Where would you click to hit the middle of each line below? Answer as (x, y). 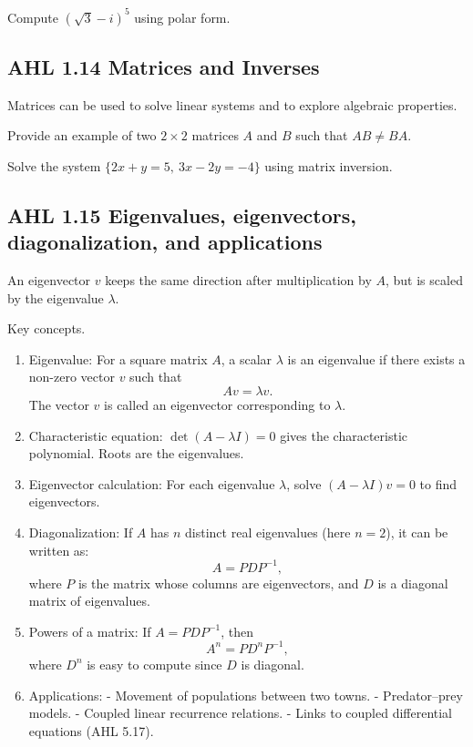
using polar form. (182, 17)
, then (237, 631)
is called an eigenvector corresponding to (217, 405)
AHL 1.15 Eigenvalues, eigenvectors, (182, 215)
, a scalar (247, 358)
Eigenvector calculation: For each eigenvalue (152, 483)
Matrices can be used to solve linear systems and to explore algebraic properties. (232, 104)
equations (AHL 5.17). (91, 730)
